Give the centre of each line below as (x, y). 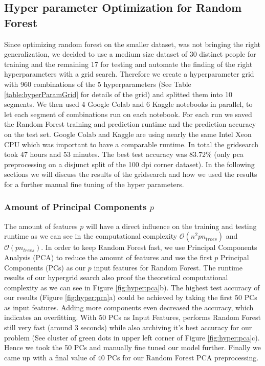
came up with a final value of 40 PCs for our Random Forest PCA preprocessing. (131, 357)
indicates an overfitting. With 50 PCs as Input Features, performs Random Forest (132, 317)
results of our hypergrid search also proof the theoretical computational (116, 277)
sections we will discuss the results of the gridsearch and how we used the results (131, 174)
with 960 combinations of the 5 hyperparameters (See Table (98, 84)
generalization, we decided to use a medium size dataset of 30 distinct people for (130, 54)
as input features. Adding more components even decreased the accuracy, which (129, 307)
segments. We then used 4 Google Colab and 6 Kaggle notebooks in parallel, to (128, 104)
